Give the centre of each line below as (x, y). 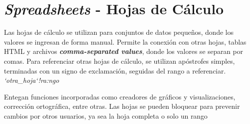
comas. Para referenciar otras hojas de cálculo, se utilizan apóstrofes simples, (119, 61)
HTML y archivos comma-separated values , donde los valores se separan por (124, 51)
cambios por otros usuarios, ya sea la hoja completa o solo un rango (106, 115)
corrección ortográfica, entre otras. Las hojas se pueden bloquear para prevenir (122, 106)
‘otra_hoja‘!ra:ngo (32, 80)
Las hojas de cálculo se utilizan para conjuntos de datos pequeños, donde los (119, 32)
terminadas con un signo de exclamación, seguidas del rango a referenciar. (115, 70)
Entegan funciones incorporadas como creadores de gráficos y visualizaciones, (120, 96)
